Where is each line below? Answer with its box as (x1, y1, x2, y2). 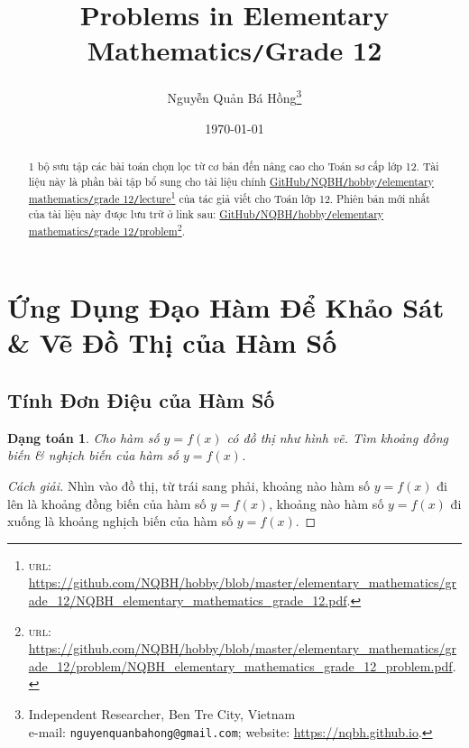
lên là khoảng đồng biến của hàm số (7, 494, 207, 513)
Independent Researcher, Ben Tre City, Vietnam (28, 704, 296, 723)
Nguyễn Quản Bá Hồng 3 (167, 86, 302, 107)
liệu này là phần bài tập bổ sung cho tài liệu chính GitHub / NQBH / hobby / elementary (28, 173, 434, 189)
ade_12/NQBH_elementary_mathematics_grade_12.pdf (28, 590, 347, 609)
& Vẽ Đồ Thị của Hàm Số (7, 324, 337, 361)
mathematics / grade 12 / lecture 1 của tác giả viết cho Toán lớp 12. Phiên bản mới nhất (28, 188, 430, 206)
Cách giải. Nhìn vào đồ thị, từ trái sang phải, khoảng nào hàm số (7, 476, 371, 494)
